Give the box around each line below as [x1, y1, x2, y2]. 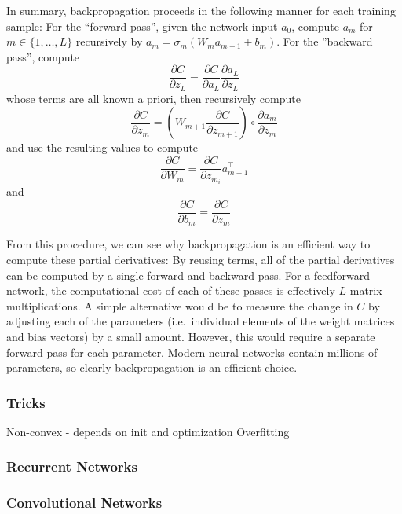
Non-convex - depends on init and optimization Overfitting [6, 423, 290, 439]
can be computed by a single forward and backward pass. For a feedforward [6, 266, 371, 283]
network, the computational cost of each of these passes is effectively [6, 282, 335, 299]
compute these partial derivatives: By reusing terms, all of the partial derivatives [6, 251, 395, 267]
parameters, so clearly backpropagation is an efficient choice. [6, 359, 298, 376]
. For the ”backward [276, 33, 373, 50]
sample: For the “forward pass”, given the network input [6, 17, 278, 34]
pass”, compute [6, 48, 80, 64]
